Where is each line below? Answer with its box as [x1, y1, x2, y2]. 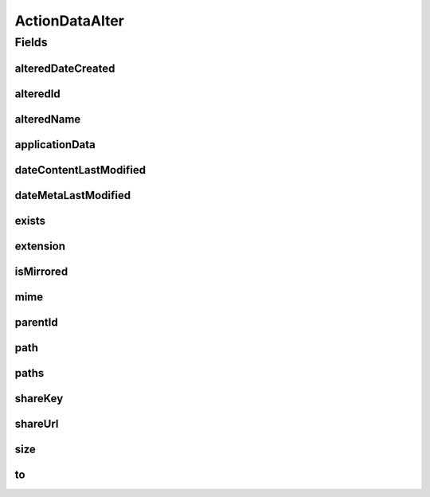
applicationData [14, 138, 96, 151]
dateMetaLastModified [14, 188, 131, 202]
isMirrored [14, 264, 68, 278]
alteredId [14, 87, 61, 100]
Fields [14, 35, 48, 49]
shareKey [14, 391, 64, 405]
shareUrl [14, 417, 59, 430]
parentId [14, 315, 59, 329]
